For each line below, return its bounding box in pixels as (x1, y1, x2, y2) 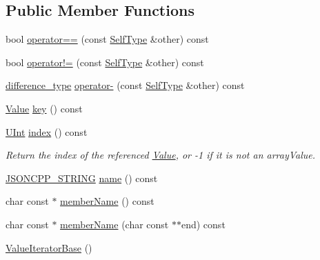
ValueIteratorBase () (6, 240, 92, 254)
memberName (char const (60, 217, 169, 231)
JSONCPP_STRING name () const (6, 170, 158, 185)
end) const (181, 217, 226, 231)
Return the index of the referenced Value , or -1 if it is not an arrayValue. (6, 148, 316, 162)
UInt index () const (6, 124, 88, 139)
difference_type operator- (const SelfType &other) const (6, 78, 245, 92)
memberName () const (60, 194, 154, 208)
